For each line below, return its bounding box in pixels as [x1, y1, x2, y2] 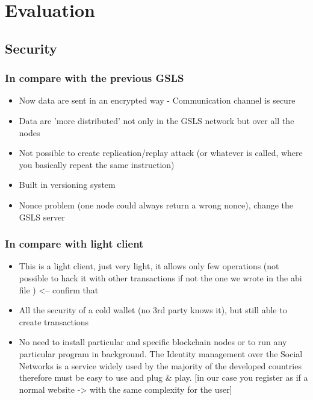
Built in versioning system [19, 178, 116, 191]
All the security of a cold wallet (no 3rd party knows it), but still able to [19, 304, 287, 316]
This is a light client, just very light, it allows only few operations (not [19, 260, 279, 272]
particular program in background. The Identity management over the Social [19, 347, 303, 360]
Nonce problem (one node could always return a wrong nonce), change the [19, 198, 294, 211]
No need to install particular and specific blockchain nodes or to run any [19, 336, 287, 348]
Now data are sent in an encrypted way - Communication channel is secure [19, 94, 296, 107]
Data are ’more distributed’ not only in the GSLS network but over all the [19, 114, 294, 127]
